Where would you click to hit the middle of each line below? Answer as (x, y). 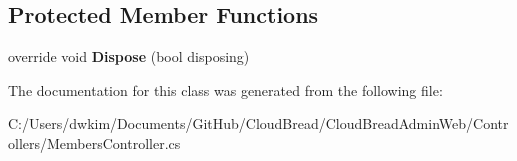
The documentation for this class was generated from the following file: (225, 89)
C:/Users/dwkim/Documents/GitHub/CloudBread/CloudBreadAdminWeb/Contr (258, 123)
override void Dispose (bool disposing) (129, 56)
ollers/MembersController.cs (94, 142)
